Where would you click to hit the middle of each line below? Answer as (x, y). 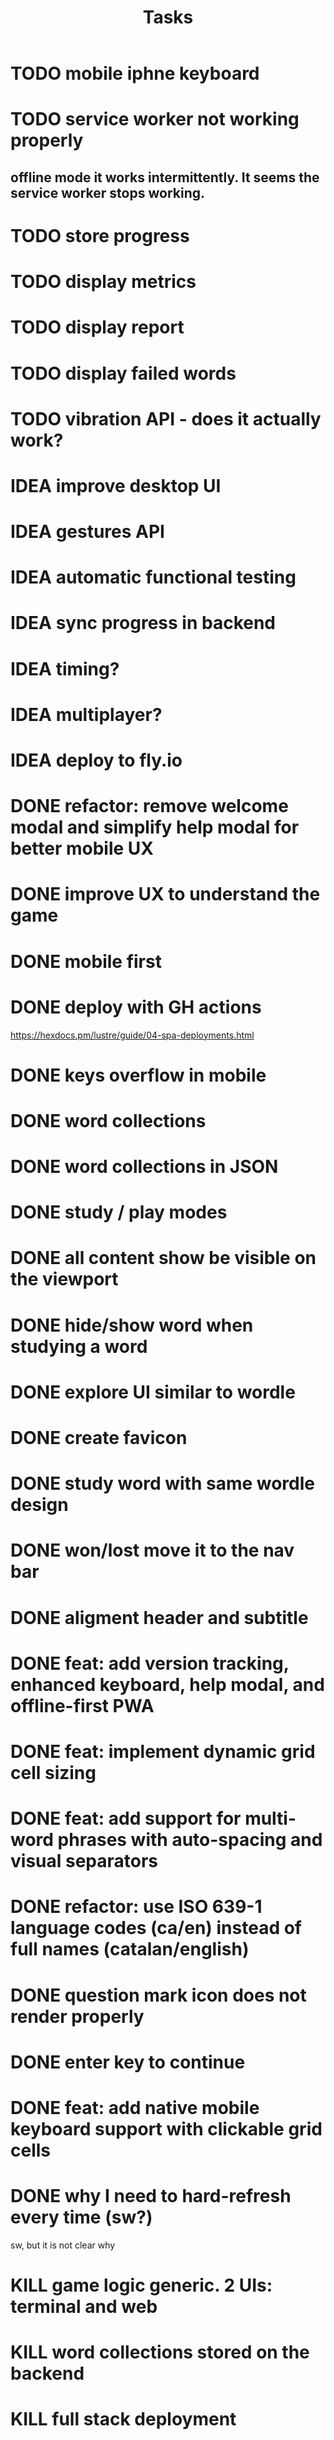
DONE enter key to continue (128, 2062)
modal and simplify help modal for (155, 827)
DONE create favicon (99, 1438)
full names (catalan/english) (130, 1949)
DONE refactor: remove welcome (149, 806)
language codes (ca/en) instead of (156, 1928)
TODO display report (97, 327)
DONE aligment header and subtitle (159, 1617)
